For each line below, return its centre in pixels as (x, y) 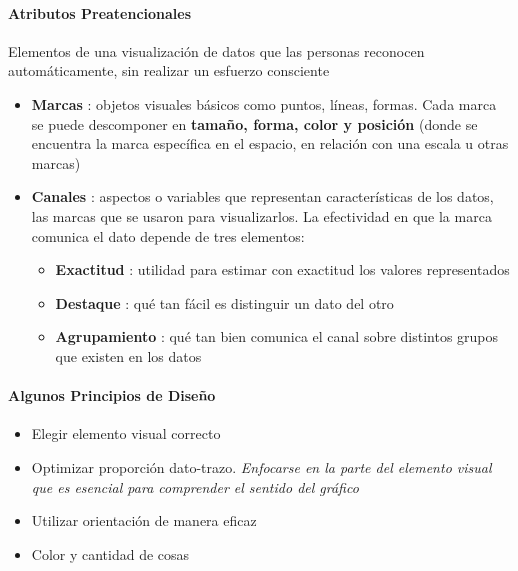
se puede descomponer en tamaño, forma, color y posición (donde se (254, 123)
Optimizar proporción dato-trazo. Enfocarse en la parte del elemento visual (261, 466)
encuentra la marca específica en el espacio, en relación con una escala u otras (270, 143)
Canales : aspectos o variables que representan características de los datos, (262, 196)
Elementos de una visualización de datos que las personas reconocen (216, 50)
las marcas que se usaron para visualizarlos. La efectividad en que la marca (261, 215)
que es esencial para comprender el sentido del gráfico (195, 486)
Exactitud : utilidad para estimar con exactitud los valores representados (282, 269)
